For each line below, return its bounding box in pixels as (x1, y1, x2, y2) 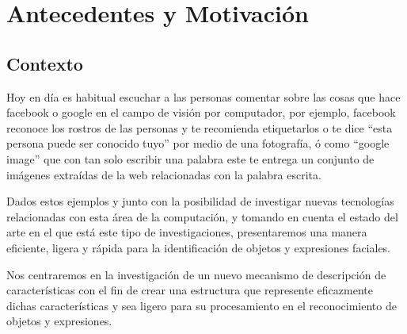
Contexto (6, 51, 83, 75)
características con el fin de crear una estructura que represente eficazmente (6, 282, 373, 298)
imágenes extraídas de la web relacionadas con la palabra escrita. (6, 166, 321, 182)
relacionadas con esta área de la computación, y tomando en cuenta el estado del (6, 208, 398, 225)
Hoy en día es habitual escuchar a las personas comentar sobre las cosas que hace (6, 88, 401, 105)
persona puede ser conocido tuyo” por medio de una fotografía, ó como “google (6, 135, 390, 152)
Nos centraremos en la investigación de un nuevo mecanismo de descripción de (6, 266, 386, 282)
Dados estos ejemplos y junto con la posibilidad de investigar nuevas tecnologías (6, 193, 394, 209)
